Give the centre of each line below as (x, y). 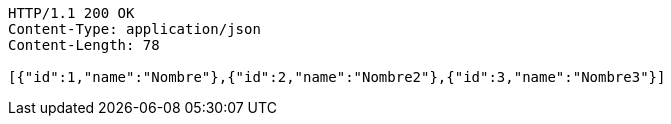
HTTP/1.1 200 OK (71, 13)
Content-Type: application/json (134, 29)
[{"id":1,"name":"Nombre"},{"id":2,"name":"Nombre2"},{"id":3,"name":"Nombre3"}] (337, 77)
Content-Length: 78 (84, 45)
